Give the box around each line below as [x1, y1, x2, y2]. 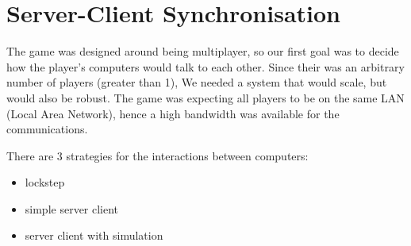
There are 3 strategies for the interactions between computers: [6, 147, 309, 163]
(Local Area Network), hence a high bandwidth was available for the [6, 105, 340, 121]
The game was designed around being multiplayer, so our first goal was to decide [6, 43, 399, 60]
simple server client [25, 200, 119, 217]
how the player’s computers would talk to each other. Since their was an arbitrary [6, 58, 405, 75]
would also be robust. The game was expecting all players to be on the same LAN [6, 89, 405, 106]
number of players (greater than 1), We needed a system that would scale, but [6, 74, 387, 90]
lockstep [25, 174, 65, 190]
